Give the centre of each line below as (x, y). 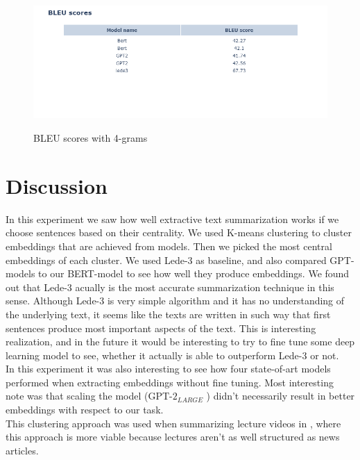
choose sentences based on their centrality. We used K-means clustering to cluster (179, 232)
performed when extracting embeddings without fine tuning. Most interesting (170, 382)
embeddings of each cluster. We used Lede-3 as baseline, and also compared (166, 260)
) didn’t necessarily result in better (281, 396)
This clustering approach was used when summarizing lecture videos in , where (173, 423)
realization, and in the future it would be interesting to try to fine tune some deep (180, 342)
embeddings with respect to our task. (85, 410)
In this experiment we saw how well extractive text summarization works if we (172, 219)
